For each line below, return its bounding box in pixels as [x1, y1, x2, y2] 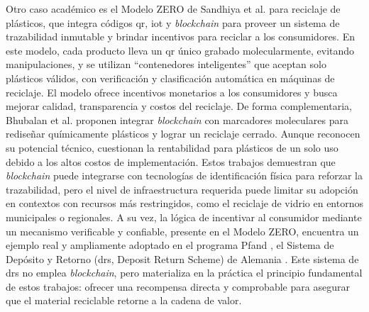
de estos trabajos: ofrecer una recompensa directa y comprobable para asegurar [6, 279, 350, 294]
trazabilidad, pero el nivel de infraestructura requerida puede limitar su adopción [6, 182, 358, 196]
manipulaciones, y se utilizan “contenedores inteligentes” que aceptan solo [6, 57, 326, 72]
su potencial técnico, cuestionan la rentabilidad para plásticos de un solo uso [6, 140, 338, 155]
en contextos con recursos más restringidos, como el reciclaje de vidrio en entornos [6, 196, 363, 211]
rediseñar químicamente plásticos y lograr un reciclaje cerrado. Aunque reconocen [6, 126, 360, 141]
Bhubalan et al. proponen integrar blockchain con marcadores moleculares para [6, 112, 348, 127]
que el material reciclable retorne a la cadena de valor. [6, 293, 242, 308]
